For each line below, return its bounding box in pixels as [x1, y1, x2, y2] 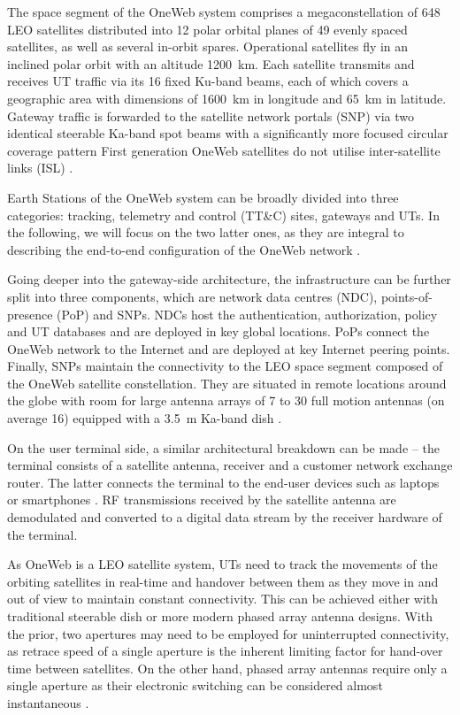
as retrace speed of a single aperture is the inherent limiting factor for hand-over [7, 642, 443, 660]
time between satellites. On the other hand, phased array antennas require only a [7, 658, 448, 677]
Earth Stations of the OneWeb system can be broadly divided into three [7, 188, 399, 206]
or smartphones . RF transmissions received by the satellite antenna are [7, 490, 396, 509]
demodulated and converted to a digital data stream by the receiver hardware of [7, 508, 442, 527]
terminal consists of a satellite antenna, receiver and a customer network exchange [7, 456, 453, 474]
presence [7, 304, 53, 323]
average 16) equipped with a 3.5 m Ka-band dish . [7, 409, 282, 427]
